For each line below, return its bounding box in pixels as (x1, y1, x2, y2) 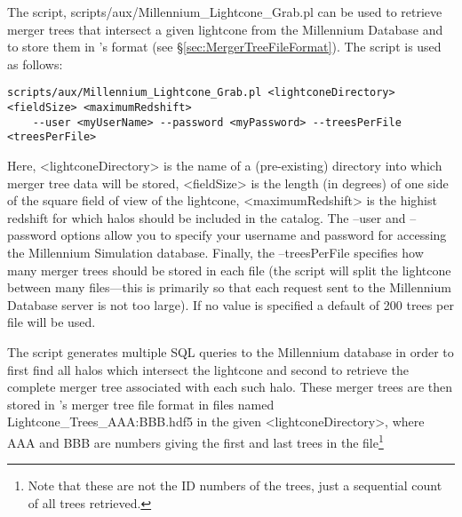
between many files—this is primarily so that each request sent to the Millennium (7, 278, 451, 297)
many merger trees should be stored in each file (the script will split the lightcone (7, 260, 451, 279)
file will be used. (7, 313, 96, 331)
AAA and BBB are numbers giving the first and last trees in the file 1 (7, 430, 384, 451)
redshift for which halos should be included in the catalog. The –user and (7, 208, 406, 227)
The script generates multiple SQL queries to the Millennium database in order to (7, 342, 454, 361)
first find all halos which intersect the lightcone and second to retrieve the (7, 360, 409, 378)
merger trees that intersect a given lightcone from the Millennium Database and (7, 20, 443, 38)
